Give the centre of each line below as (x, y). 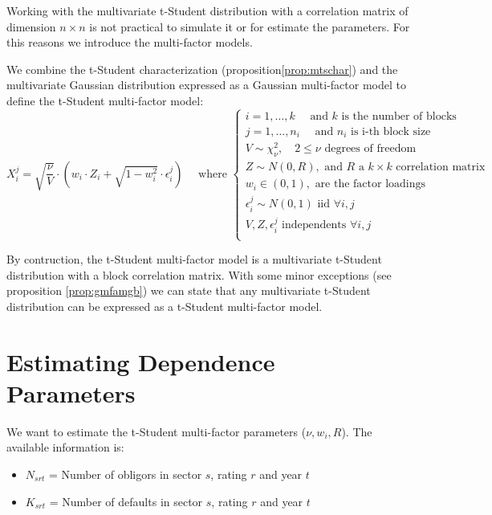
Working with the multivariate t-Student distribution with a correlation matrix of (207, 10)
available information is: (65, 447)
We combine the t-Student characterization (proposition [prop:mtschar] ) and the (202, 69)
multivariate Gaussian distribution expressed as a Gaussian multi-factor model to (206, 85)
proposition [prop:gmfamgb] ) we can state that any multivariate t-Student (189, 290)
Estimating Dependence (141, 361)
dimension (31, 26)
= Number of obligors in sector (126, 474)
